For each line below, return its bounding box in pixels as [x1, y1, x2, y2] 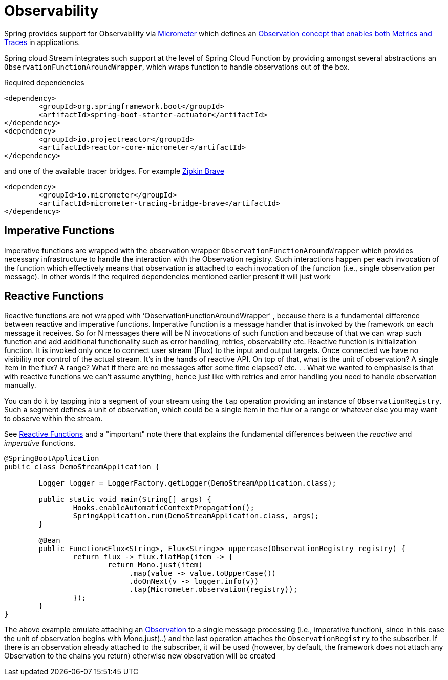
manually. [4, 381, 36, 390]
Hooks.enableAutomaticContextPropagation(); [73, 503, 254, 512]
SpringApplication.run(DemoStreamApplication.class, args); [73, 512, 319, 520]
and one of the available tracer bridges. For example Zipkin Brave [4, 166, 224, 176]
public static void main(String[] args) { [38, 495, 211, 504]
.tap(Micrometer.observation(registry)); [129, 585, 298, 594]
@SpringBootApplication [4, 454, 99, 463]
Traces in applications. [4, 37, 80, 47]
